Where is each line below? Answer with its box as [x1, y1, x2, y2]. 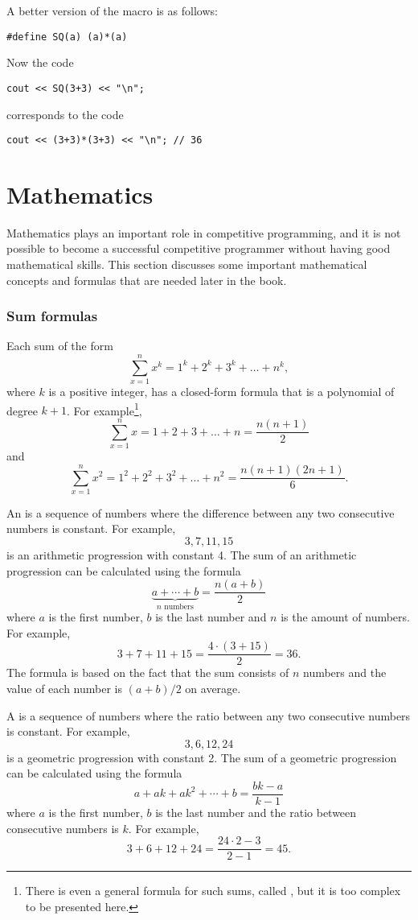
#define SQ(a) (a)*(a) [6, 31, 128, 43]
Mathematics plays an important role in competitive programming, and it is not [6, 224, 401, 241]
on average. [185, 680, 241, 696]
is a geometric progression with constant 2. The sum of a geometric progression [6, 749, 397, 765]
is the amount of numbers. [281, 609, 410, 625]
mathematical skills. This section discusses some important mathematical [6, 256, 367, 273]
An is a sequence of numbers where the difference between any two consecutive [6, 504, 395, 521]
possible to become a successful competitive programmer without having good [6, 240, 391, 257]
